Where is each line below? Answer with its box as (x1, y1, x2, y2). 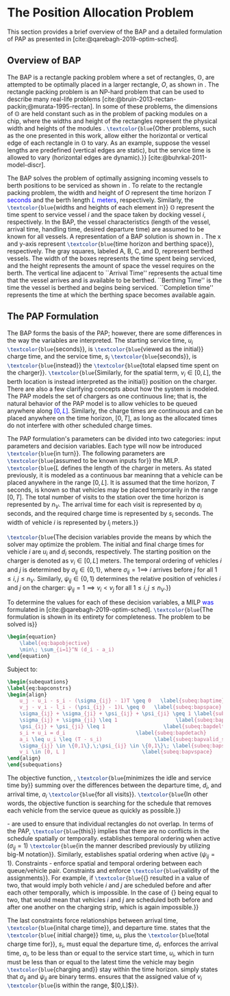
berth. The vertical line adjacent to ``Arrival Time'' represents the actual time (7, 269, 222, 277)
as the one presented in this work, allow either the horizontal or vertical (7, 131, 208, 139)
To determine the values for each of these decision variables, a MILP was (7, 598, 214, 607)
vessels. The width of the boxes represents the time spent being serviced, (7, 254, 216, 262)
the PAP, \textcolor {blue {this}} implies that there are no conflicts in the (7, 826, 210, 835)
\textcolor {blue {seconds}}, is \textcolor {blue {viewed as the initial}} (7, 345, 204, 353)
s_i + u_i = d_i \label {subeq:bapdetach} (19, 729, 207, 736)
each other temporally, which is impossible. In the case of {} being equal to (7, 888, 218, 897)
